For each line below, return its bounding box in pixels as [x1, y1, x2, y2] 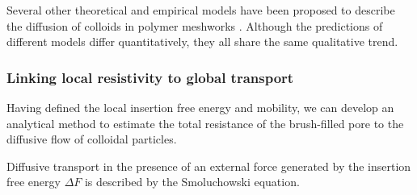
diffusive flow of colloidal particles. [6, 131, 177, 147]
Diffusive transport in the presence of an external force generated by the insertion [6, 157, 411, 174]
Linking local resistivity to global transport [6, 67, 294, 87]
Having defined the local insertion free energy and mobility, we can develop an [6, 99, 394, 115]
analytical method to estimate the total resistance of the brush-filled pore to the [6, 114, 404, 131]
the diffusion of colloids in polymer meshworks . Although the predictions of [6, 17, 383, 34]
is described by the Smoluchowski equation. [84, 173, 300, 190]
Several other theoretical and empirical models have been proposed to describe [6, 2, 395, 18]
